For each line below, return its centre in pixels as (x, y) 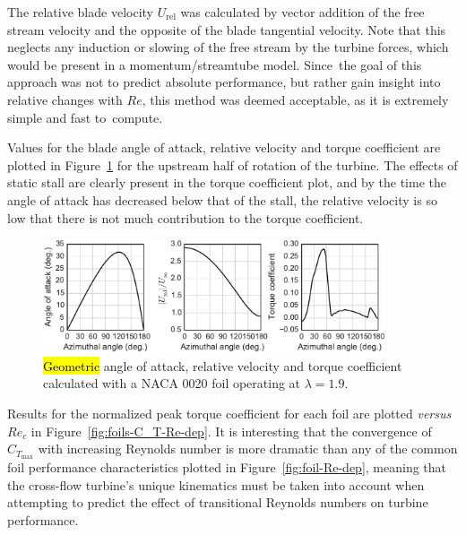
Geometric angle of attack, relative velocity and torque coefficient (223, 365)
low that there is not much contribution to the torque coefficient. (186, 217)
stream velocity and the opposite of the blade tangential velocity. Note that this (227, 29)
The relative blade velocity (80, 12)
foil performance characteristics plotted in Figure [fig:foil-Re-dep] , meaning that (227, 467)
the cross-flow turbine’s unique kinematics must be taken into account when (216, 484)
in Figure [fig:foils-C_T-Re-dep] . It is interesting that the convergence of (231, 431)
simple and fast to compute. (85, 117)
